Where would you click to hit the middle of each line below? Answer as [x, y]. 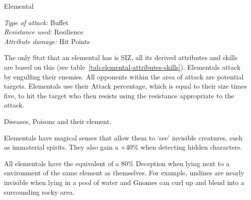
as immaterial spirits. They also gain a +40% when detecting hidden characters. [123, 147]
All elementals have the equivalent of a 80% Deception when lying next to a [117, 163]
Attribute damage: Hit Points [47, 41]
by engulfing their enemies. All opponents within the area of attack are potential [124, 76]
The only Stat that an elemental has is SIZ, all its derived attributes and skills [121, 57]
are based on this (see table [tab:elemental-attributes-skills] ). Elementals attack [122, 67]
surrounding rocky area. [39, 192]
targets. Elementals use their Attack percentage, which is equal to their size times [125, 86]
